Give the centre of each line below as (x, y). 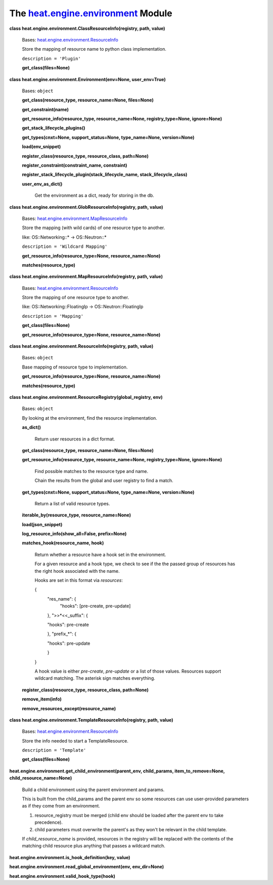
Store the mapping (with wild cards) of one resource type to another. (94, 228)
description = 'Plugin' (51, 59)
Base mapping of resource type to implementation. (75, 367)
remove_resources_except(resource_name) (69, 708)
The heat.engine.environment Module (91, 13)
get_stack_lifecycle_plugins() (54, 128)
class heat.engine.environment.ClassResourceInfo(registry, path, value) (87, 28)
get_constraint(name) (45, 109)
